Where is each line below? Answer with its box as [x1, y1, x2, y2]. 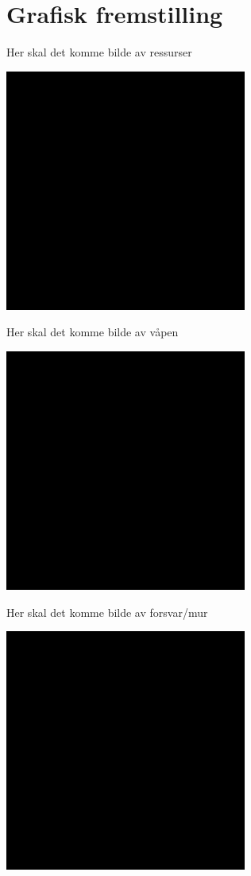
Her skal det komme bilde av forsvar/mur [6, 603, 208, 620]
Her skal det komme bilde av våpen [6, 324, 179, 340]
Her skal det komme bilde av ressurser [6, 44, 192, 60]
